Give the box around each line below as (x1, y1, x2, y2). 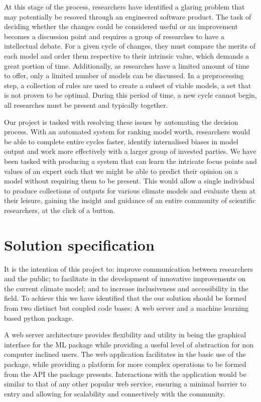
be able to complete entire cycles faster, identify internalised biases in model (4, 136, 238, 146)
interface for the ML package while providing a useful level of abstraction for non (4, 339, 254, 349)
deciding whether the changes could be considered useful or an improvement (4, 21, 238, 32)
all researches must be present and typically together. (4, 99, 168, 110)
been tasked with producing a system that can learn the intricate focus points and (4, 155, 257, 166)
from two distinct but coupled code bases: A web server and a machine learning (4, 302, 248, 313)
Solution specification (4, 234, 155, 255)
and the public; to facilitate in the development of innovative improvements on (4, 273, 246, 284)
